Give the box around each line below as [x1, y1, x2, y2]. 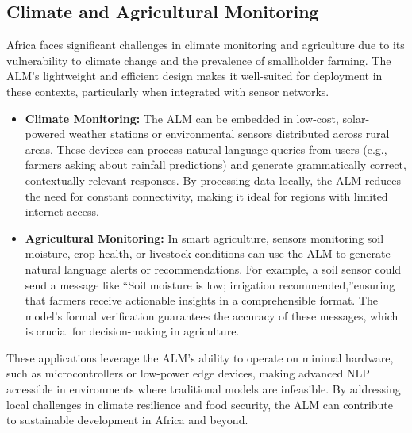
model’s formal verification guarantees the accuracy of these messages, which [25, 307, 399, 324]
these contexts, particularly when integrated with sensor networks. [6, 82, 329, 99]
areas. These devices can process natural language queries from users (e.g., [25, 140, 387, 157]
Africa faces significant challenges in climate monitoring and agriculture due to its [6, 36, 405, 53]
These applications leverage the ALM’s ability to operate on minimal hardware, [6, 349, 394, 366]
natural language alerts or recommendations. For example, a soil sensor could [25, 260, 402, 277]
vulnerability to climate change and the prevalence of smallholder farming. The [6, 52, 391, 68]
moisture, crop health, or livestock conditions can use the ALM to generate [25, 245, 391, 262]
